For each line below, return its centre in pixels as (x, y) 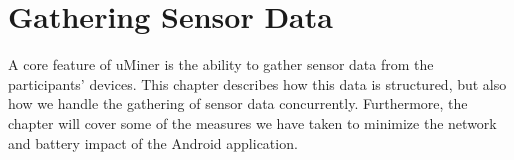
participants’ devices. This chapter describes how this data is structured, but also (257, 83)
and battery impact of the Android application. (153, 142)
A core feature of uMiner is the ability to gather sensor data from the (221, 64)
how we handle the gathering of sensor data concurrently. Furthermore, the (238, 103)
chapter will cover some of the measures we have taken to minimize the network (252, 122)
